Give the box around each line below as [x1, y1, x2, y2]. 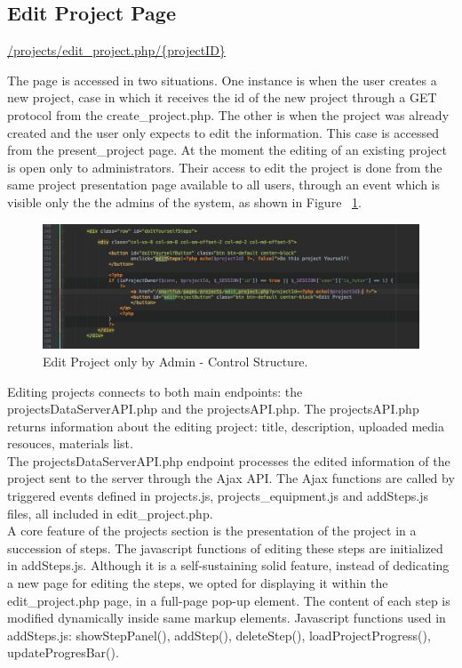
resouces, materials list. [7, 434, 133, 453]
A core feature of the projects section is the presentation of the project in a [7, 521, 417, 540]
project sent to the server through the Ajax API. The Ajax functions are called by [7, 469, 455, 487]
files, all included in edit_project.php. [7, 503, 213, 522]
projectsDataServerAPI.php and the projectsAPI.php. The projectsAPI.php [7, 399, 419, 418]
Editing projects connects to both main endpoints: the [7, 382, 303, 400]
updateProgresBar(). [7, 643, 119, 662]
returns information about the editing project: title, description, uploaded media [7, 416, 444, 435]
